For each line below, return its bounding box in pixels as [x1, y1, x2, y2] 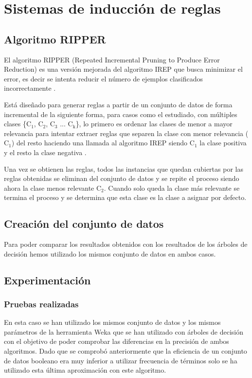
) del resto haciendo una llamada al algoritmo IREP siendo [11, 138, 188, 148]
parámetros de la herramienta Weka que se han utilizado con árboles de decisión [4, 326, 244, 337]
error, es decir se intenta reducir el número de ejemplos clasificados [4, 73, 203, 83]
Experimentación [4, 272, 91, 287]
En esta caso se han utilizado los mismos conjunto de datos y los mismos [4, 317, 221, 327]
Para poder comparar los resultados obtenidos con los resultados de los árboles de [4, 239, 248, 249]
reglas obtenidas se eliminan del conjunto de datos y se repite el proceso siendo [4, 173, 239, 183]
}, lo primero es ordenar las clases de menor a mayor [75, 119, 233, 129]
